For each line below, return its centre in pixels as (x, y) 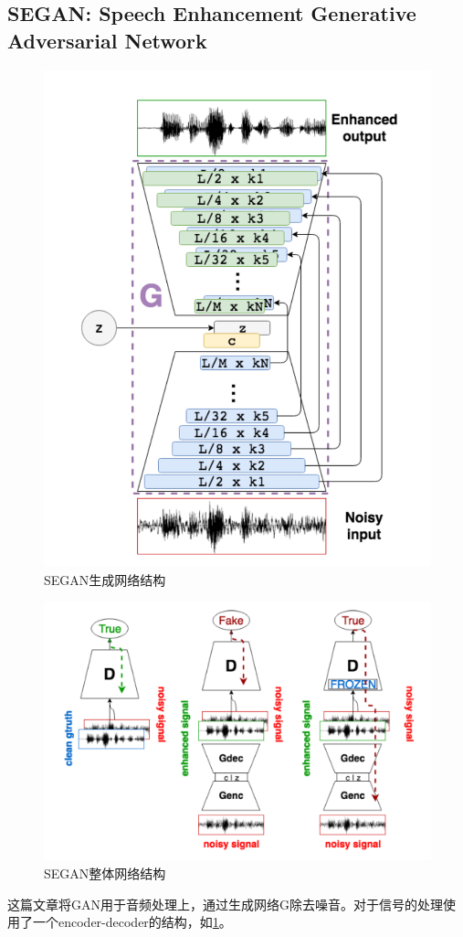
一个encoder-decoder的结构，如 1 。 (132, 922)
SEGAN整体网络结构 (105, 873)
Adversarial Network (107, 40)
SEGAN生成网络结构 (105, 579)
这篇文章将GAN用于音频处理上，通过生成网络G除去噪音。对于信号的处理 (225, 904)
